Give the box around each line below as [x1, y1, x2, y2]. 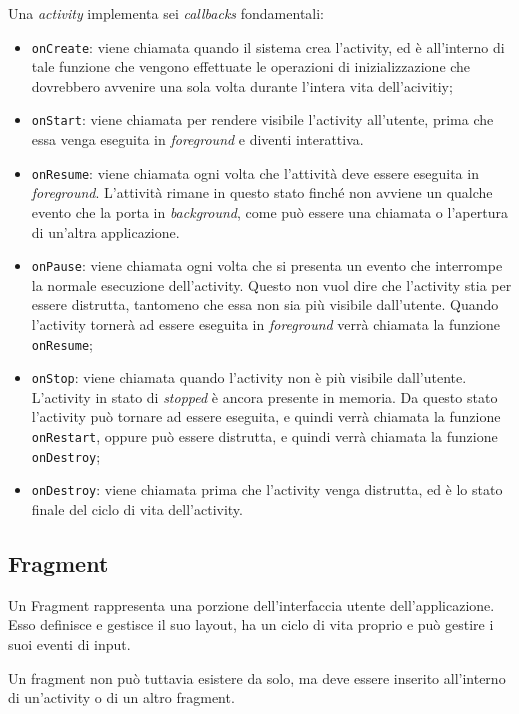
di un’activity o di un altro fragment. [8, 687, 235, 708]
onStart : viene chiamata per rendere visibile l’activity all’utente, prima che [31, 109, 494, 130]
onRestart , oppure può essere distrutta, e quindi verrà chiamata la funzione [31, 426, 498, 447]
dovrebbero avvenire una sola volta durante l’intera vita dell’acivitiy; [31, 75, 453, 96]
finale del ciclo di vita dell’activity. [31, 499, 243, 520]
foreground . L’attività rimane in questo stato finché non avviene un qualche [31, 182, 493, 203]
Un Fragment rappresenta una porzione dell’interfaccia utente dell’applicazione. [8, 594, 495, 615]
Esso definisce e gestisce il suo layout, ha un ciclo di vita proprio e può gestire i [8, 614, 494, 635]
